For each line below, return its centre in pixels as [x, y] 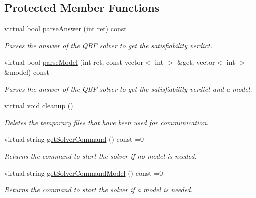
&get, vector [196, 62]
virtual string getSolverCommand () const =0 [74, 139]
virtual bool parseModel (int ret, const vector [74, 62]
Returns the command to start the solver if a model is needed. [98, 190]
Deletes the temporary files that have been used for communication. [106, 122]
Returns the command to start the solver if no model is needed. [100, 156]
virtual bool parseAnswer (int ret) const [65, 28]
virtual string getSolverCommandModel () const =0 [84, 173]
